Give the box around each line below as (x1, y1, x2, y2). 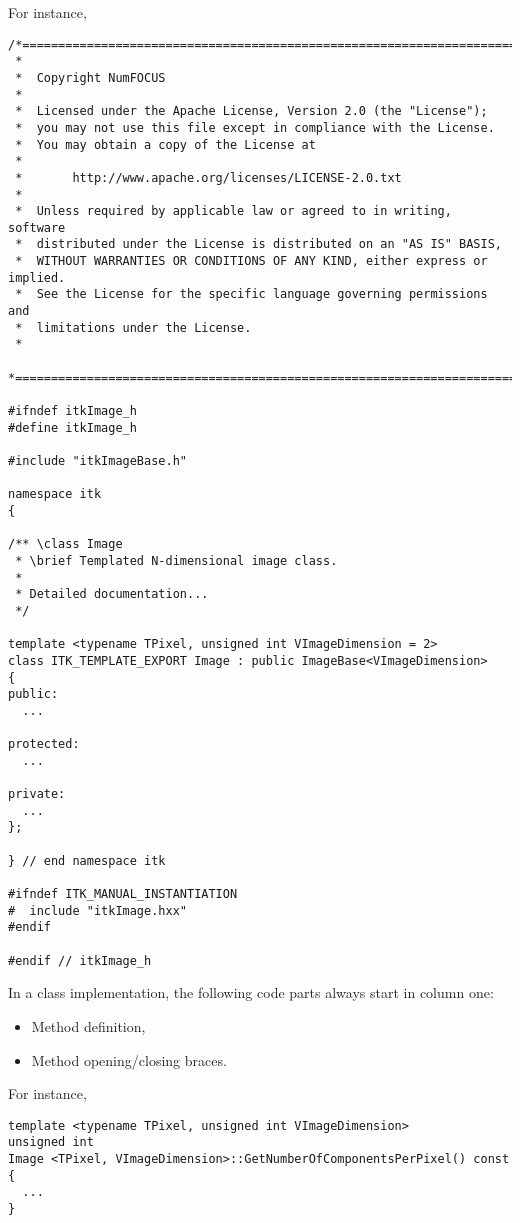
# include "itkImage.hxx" (8, 903, 187, 918)
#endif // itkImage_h (8, 953, 152, 968)
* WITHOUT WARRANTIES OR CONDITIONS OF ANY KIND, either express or (15, 254, 488, 269)
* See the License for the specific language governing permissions (15, 287, 488, 302)
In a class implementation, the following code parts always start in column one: (8, 982, 494, 1003)
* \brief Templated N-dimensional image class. (15, 553, 338, 568)
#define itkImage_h (8, 420, 137, 435)
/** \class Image (8, 537, 123, 552)
